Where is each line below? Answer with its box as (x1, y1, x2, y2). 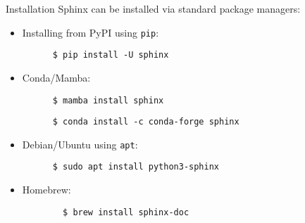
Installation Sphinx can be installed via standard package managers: (6, 1, 301, 15)
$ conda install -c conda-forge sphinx (52, 117, 239, 127)
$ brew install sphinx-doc (63, 207, 189, 217)
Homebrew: (22, 182, 71, 197)
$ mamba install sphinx (52, 95, 164, 106)
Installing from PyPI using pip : (22, 25, 159, 39)
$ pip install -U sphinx (52, 50, 169, 60)
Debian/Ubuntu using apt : (22, 136, 138, 151)
